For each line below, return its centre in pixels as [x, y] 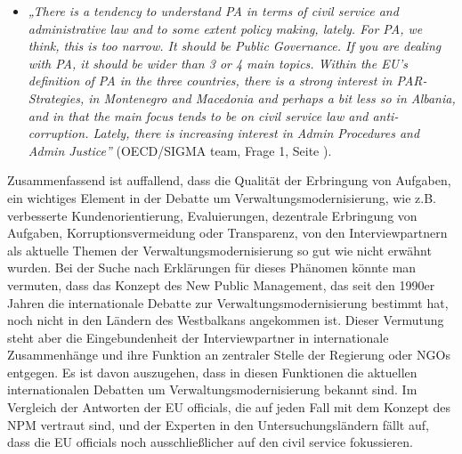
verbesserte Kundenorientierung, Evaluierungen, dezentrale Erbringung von [212, 215]
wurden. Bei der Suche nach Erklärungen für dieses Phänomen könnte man [212, 268]
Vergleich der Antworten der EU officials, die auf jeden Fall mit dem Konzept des [229, 407]
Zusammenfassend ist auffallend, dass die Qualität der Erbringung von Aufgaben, [229, 180]
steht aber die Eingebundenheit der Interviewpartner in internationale [198, 337]
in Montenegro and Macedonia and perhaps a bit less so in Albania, [272, 97]
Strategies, [56, 97]
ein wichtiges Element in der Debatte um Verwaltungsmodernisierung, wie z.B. [222, 197]
